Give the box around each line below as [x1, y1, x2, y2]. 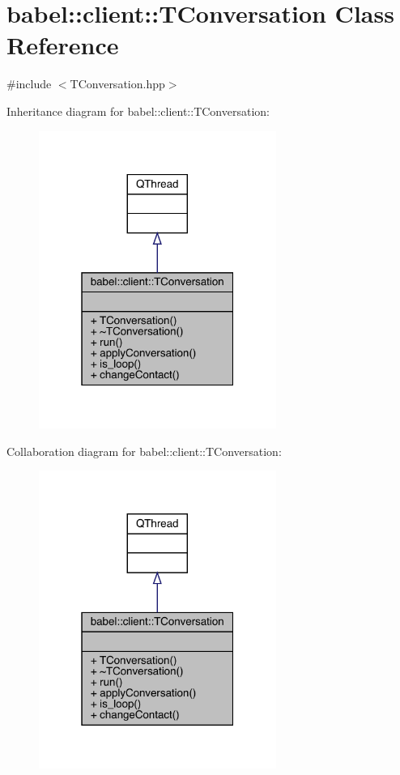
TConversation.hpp [70, 75, 165, 92]
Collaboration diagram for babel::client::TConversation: [6, 442, 282, 459]
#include [6, 75, 52, 92]
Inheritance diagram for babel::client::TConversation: [6, 102, 270, 119]
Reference [6, 28, 119, 62]
